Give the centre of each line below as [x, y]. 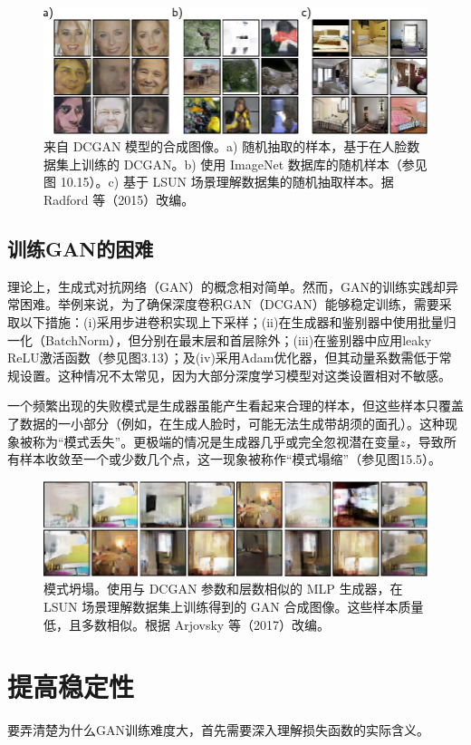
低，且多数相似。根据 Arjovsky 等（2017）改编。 [187, 624]
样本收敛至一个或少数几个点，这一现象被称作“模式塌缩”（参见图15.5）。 [231, 459]
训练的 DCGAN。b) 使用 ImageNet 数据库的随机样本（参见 [254, 164]
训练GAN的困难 [81, 249]
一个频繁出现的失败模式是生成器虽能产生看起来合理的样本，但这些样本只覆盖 [235, 406]
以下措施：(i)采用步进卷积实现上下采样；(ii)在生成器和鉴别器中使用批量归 [238, 322]
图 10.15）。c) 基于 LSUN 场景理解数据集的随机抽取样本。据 [219, 182]
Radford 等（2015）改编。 [119, 200]
